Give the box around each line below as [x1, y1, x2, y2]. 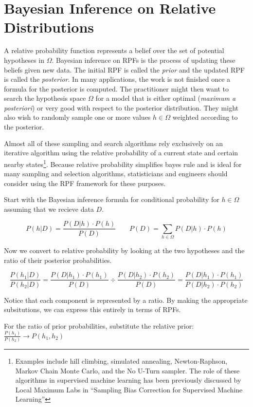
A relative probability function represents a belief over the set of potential [4, 45, 224, 55]
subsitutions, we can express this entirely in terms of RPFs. [4, 304, 181, 314]
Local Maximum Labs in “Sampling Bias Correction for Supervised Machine [15, 384, 243, 394]
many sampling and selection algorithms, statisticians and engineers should [4, 168, 228, 179]
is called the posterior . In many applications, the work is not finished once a [4, 74, 231, 84]
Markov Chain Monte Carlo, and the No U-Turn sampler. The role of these [15, 365, 240, 375]
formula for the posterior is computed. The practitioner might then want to [4, 83, 229, 93]
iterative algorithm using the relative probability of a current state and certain [4, 148, 238, 158]
